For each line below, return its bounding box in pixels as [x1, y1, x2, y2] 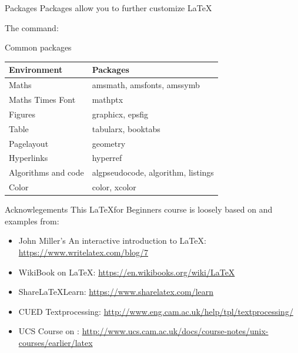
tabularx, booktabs [92, 122, 160, 135]
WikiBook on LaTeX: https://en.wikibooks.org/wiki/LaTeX [18, 265, 235, 278]
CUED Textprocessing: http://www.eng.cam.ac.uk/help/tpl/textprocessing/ [18, 305, 293, 317]
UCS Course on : [18, 325, 79, 337]
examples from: [5, 214, 59, 227]
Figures [9, 107, 36, 120]
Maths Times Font [9, 93, 76, 105]
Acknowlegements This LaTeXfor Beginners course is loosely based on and [5, 203, 273, 216]
